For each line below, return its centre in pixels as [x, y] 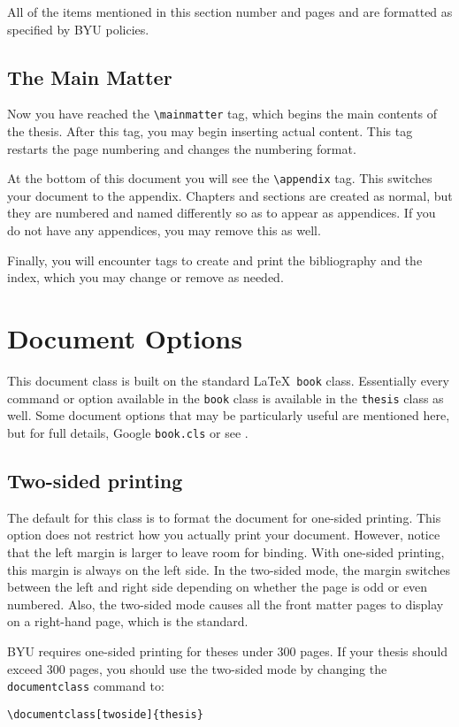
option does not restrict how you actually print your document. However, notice [224, 535]
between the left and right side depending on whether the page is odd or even [218, 587]
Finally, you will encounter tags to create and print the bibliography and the [215, 260]
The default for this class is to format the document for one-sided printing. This [224, 517]
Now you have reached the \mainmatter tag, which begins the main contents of [222, 114]
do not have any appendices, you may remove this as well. [164, 230]
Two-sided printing [95, 480]
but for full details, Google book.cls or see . [128, 432]
